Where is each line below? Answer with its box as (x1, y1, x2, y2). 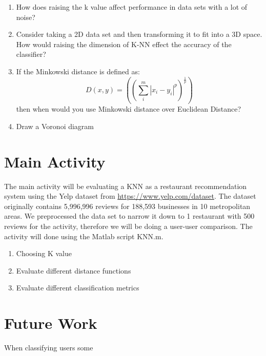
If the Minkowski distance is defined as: (16, 66, 140, 76)
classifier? (16, 49, 46, 59)
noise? (16, 11, 35, 22)
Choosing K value (16, 248, 72, 259)
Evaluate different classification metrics (16, 282, 139, 293)
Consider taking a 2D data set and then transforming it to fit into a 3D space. (16, 29, 262, 39)
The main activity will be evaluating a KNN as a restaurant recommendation (4, 180, 247, 191)
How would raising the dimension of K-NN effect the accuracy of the (16, 38, 232, 49)
